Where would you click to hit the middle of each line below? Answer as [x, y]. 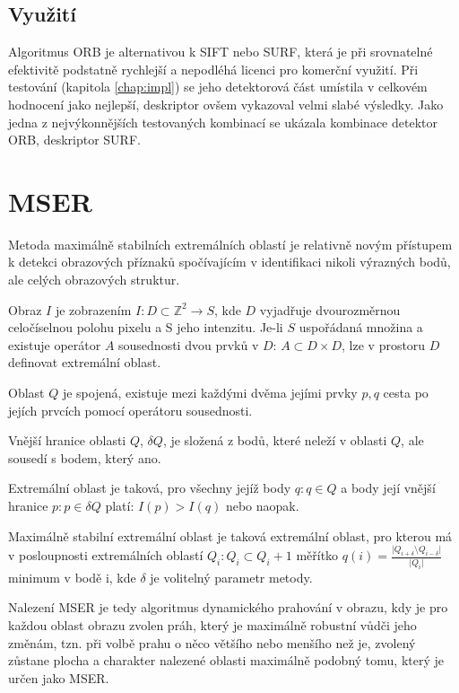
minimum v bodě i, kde [72, 577]
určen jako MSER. [59, 677]
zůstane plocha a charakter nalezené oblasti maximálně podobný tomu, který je [226, 660]
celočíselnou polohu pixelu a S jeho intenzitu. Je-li [146, 327]
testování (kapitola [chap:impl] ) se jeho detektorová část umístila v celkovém [218, 87]
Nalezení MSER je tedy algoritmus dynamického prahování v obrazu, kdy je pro [228, 607]
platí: [120, 506]
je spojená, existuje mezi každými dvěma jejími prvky [210, 393]
